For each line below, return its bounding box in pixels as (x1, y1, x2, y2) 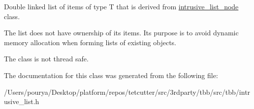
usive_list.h (4, 96, 39, 107)
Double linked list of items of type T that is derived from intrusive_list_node (4, 1, 239, 11)
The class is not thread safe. (4, 54, 89, 64)
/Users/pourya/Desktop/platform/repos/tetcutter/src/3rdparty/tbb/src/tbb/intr (4, 86, 251, 97)
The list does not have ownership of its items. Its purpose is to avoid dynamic (4, 27, 239, 38)
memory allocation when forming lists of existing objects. (4, 37, 176, 47)
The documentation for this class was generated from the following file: (4, 70, 218, 80)
